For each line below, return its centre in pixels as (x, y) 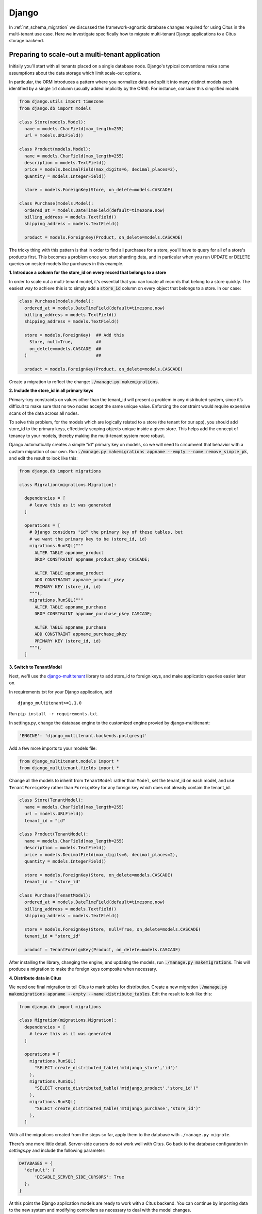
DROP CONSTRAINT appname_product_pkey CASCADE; (92, 559)
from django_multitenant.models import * (69, 761)
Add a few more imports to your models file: (53, 748)
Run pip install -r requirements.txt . (54, 714)
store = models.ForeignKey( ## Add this (74, 335)
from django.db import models (55, 108)
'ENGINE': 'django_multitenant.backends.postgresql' (83, 735)
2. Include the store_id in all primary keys (51, 390)
